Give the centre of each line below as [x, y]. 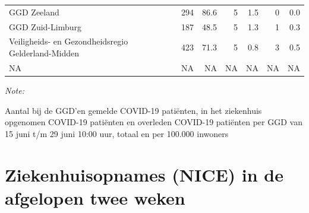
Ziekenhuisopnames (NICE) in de [144, 174]
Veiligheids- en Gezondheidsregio [69, 41]
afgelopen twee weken [95, 197]
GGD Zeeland [34, 12]
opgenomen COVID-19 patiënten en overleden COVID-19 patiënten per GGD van [154, 122]
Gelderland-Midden [44, 53]
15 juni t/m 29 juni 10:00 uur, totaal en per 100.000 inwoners [117, 133]
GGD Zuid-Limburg [45, 26]
